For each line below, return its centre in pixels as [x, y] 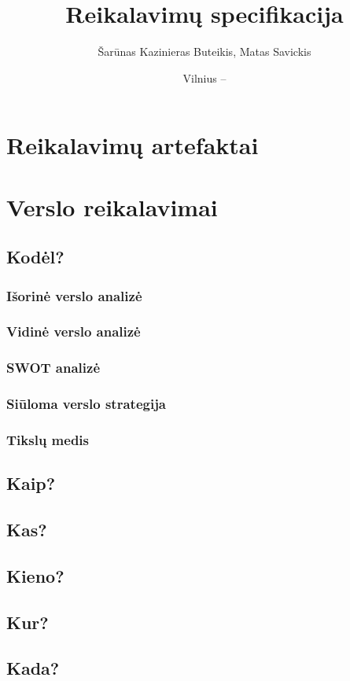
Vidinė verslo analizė [74, 331]
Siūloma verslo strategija [87, 404]
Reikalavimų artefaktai [133, 145]
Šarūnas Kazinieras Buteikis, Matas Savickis [204, 52]
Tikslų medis [48, 439]
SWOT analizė [53, 368]
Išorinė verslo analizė [74, 295]
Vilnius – [204, 77]
